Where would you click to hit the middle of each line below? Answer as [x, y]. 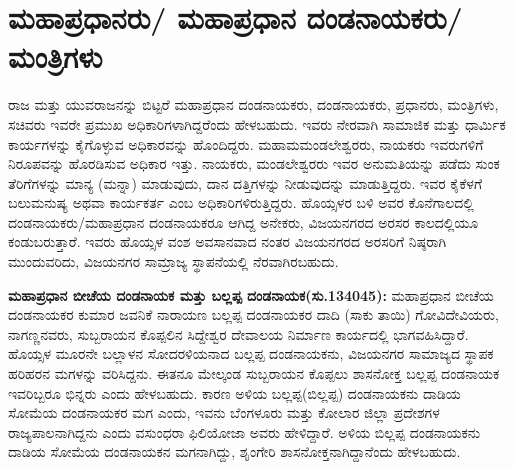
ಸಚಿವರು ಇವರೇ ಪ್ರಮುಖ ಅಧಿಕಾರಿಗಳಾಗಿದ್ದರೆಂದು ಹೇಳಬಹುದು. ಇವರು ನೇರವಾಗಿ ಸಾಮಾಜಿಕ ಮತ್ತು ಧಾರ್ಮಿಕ [257, 123]
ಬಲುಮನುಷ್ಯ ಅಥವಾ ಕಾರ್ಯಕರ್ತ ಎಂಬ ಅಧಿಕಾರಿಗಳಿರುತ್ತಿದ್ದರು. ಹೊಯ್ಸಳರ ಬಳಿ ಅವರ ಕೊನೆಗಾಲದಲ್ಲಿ [241, 202]
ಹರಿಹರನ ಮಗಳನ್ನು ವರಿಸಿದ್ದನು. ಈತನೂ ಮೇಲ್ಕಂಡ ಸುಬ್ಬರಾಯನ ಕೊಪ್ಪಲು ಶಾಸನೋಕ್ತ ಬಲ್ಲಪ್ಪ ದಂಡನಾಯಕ [254, 373]
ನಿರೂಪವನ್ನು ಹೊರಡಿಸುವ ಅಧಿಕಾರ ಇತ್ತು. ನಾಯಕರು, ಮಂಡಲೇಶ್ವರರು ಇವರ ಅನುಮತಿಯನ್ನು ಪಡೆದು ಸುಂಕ [254, 163]
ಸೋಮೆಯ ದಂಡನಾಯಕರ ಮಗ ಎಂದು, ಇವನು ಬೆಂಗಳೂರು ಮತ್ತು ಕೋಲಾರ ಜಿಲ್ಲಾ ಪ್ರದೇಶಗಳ [224, 412]
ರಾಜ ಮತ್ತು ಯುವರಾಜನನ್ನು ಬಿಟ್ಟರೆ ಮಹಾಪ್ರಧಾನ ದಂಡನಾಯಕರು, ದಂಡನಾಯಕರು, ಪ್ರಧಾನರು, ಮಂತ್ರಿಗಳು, [253, 104]
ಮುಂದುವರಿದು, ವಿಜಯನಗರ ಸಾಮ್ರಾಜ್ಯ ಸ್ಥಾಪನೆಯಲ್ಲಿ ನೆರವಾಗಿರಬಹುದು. [173, 261]
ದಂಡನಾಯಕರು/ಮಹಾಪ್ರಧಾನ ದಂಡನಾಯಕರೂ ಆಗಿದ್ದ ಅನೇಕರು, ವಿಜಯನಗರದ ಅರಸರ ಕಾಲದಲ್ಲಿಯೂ [243, 221]
